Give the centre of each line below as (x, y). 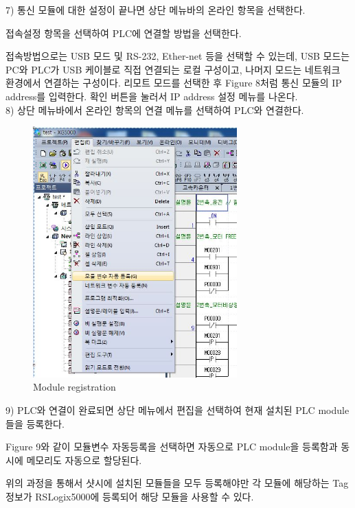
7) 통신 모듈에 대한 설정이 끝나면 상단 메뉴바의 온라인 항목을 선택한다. (156, 10)
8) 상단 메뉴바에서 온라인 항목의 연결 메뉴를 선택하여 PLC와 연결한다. (155, 109)
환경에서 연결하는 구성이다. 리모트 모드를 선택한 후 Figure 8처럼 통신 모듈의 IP (174, 83)
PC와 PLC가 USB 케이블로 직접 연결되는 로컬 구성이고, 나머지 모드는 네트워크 (173, 69)
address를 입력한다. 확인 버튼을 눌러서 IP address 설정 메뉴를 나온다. (152, 96)
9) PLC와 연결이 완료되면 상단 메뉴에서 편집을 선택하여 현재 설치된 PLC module (177, 410)
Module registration (75, 387)
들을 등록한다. (35, 423)
